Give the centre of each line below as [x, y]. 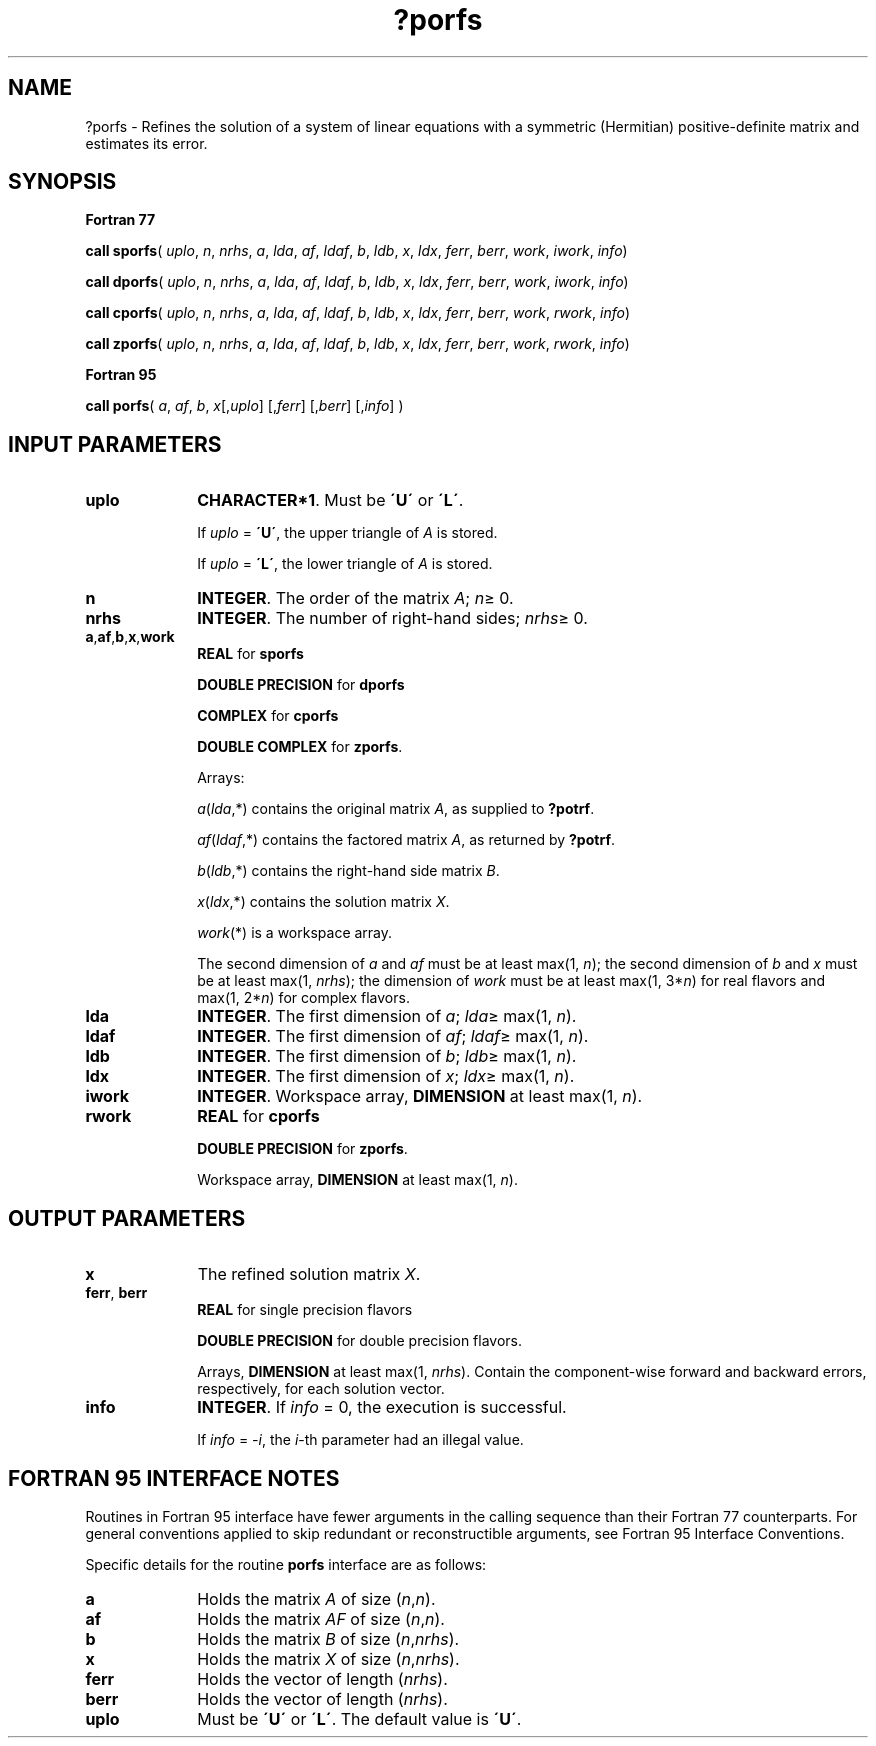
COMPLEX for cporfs [268, 716]
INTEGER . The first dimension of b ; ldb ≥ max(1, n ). [387, 1056]
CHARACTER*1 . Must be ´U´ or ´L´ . [330, 500]
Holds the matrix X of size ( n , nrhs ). [328, 1658]
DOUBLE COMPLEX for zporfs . [300, 747]
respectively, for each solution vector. [321, 1389]
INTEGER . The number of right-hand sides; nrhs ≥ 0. [392, 618]
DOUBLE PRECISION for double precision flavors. [360, 1341]
